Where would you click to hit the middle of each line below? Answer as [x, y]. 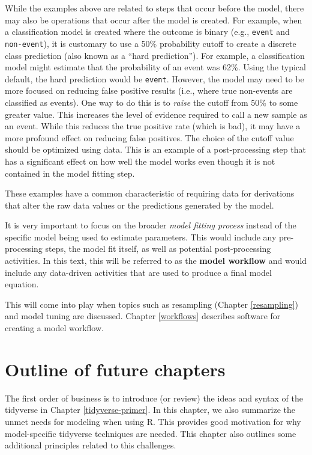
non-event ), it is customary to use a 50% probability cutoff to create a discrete [151, 43]
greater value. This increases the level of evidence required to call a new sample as [156, 114]
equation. [22, 284]
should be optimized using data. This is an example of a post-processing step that [155, 149]
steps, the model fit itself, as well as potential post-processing [158, 249]
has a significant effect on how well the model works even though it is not [140, 161]
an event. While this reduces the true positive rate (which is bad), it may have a [153, 126]
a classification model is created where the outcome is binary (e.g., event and [147, 32]
